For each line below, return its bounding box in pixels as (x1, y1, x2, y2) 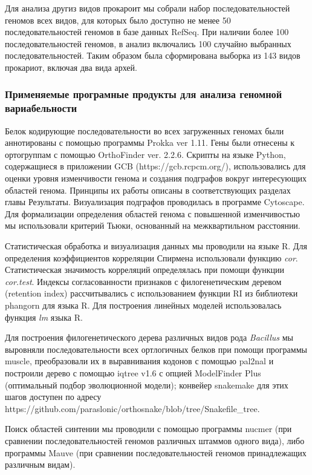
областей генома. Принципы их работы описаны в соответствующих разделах (5, 183, 291, 196)
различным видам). (5, 458, 76, 471)
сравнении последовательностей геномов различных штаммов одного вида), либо (5, 434, 305, 447)
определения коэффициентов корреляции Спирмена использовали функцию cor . (5, 251, 298, 264)
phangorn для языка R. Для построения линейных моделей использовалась (5, 299, 282, 312)
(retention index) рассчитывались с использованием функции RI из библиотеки (5, 287, 298, 300)
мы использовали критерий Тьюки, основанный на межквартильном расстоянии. (5, 219, 301, 232)
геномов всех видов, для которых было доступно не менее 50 (5, 13, 231, 26)
